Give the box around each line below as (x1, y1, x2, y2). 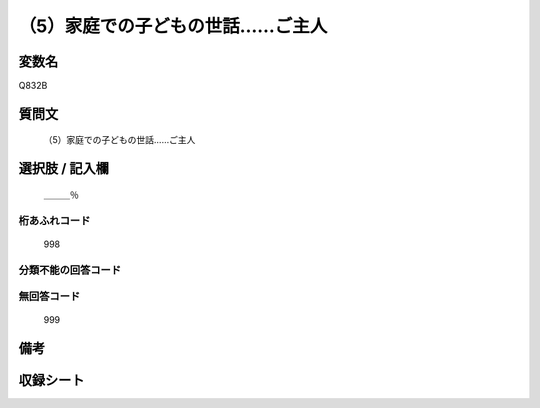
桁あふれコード (18, 213, 91, 227)
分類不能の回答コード (18, 263, 122, 277)
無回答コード (18, 290, 81, 304)
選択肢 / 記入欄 (18, 160, 110, 177)
